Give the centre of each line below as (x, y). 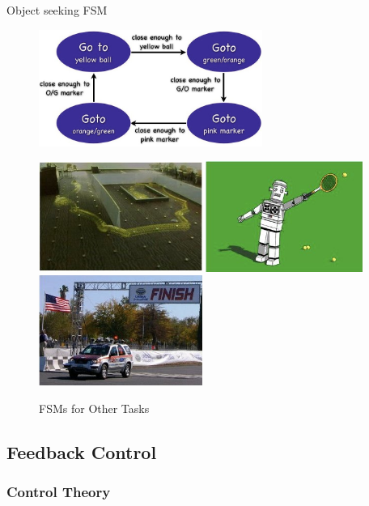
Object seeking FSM (57, 10)
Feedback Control (82, 451)
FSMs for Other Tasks (94, 408)
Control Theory (59, 492)
